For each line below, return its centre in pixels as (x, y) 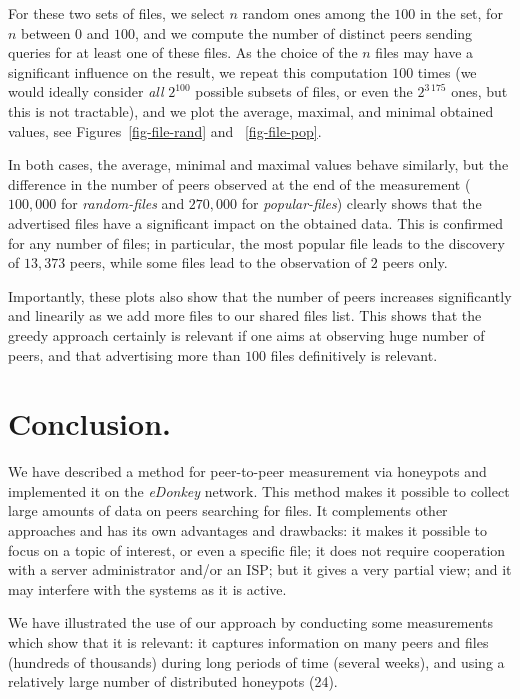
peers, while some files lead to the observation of (218, 262)
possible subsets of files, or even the (304, 91)
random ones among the (316, 13)
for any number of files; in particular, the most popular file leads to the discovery (256, 242)
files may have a (424, 52)
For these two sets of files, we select (116, 13)
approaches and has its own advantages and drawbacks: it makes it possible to (247, 530)
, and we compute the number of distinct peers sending (304, 32)
